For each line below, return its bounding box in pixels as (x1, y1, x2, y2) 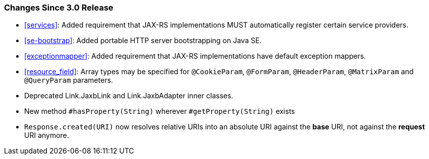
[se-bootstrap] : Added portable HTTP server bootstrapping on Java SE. (24, 36, 262, 45)
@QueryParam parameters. (24, 76, 113, 85)
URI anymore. (24, 131, 69, 140)
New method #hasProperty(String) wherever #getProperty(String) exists (24, 107, 295, 116)
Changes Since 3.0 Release (4, 3, 113, 13)
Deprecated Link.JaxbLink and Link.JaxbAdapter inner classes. (24, 91, 233, 100)
